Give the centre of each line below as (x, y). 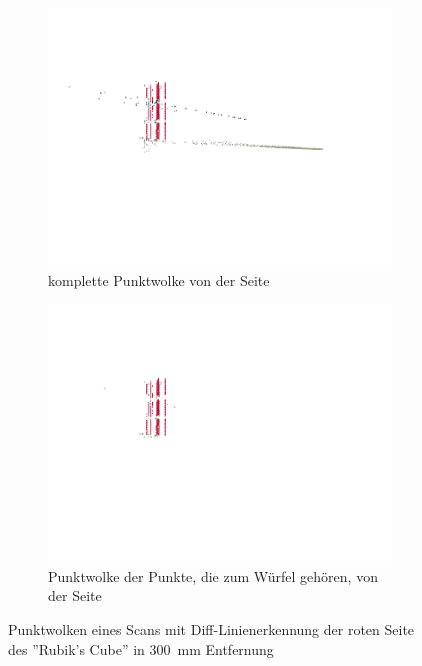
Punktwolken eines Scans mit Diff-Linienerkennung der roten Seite (211, 628)
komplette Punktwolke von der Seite (159, 279)
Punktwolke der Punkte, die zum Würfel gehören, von (213, 575)
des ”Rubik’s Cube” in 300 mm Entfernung (141, 648)
